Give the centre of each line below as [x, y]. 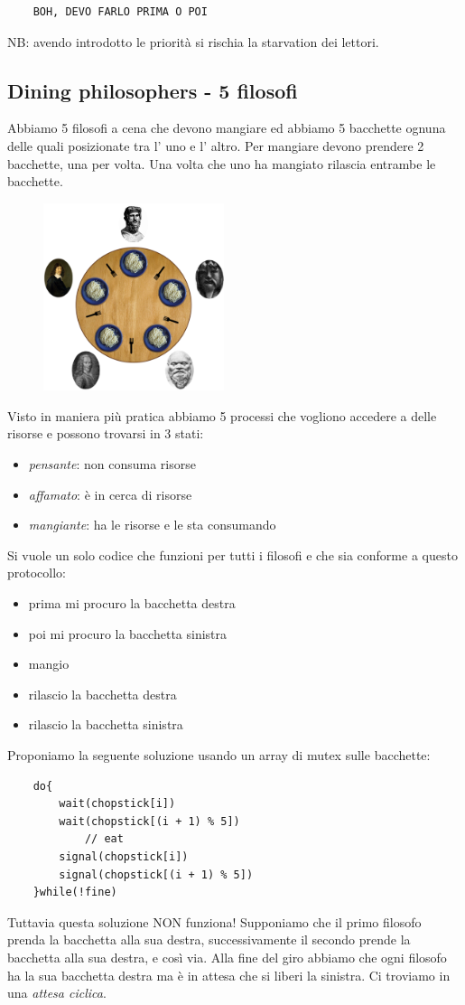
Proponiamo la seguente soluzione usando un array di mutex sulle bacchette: [219, 754]
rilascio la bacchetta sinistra [106, 724]
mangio [49, 664]
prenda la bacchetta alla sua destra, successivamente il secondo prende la [209, 939]
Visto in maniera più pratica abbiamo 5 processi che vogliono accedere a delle [222, 415]
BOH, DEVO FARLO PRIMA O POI [120, 12]
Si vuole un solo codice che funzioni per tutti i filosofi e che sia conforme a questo [232, 554]
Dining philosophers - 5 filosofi [153, 90]
